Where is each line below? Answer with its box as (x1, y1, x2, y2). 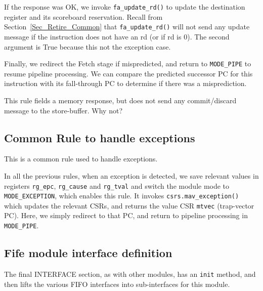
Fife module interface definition (4, 245, 172, 261)
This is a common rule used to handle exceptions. (4, 153, 158, 164)
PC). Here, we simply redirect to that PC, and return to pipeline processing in (4, 210, 248, 221)
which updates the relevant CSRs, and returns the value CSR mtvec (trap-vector (4, 200, 254, 211)
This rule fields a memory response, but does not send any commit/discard (4, 95, 237, 105)
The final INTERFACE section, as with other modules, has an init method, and (4, 268, 256, 279)
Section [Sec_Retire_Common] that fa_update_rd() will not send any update (4, 21, 250, 32)
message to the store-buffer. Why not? (4, 105, 122, 115)
